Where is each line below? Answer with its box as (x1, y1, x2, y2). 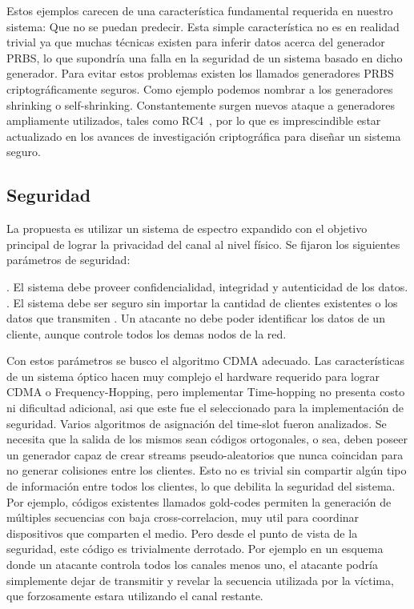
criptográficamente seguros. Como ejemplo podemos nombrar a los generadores (6, 80, 393, 97)
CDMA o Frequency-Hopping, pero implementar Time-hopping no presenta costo (6, 383, 405, 400)
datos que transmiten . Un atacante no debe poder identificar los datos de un (6, 310, 385, 327)
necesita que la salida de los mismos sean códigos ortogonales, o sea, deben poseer (6, 431, 408, 447)
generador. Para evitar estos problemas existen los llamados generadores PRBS (6, 65, 394, 82)
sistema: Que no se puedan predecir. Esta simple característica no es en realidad (6, 18, 400, 34)
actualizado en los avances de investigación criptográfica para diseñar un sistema (6, 127, 401, 144)
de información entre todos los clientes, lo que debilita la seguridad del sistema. (6, 478, 396, 495)
